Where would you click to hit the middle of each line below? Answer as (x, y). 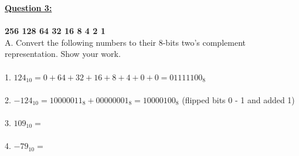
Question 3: (28, 8)
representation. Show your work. (63, 54)
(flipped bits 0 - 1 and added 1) (238, 99)
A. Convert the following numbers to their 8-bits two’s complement (125, 42)
